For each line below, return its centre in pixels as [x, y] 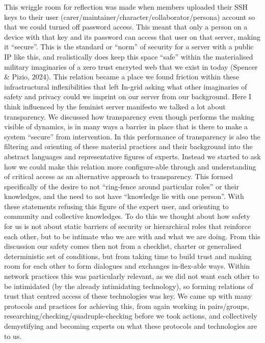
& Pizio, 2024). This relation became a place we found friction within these [122, 77]
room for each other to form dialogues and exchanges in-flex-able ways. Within [127, 266]
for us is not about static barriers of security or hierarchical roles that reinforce [128, 226]
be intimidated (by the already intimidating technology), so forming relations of [129, 286]
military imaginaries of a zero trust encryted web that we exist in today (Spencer [131, 66]
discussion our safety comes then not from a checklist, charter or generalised [123, 246]
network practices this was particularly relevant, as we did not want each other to [132, 276]
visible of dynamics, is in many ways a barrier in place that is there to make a [126, 126]
